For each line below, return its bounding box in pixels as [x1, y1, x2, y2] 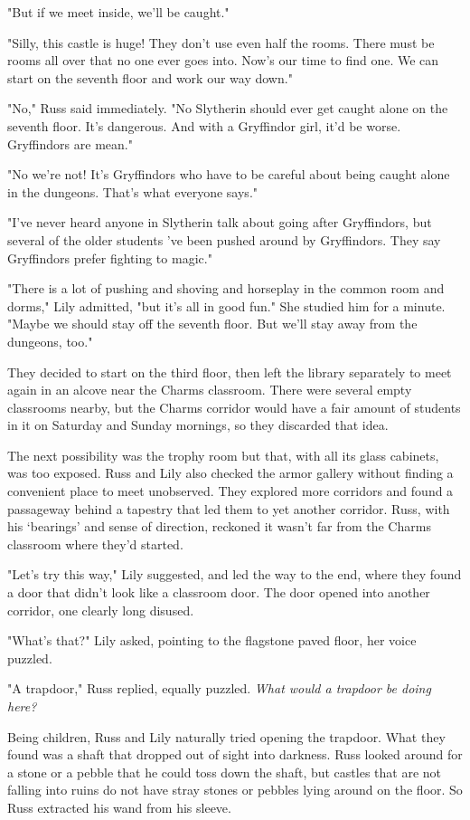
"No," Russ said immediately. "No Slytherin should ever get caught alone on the [7, 99, 448, 118]
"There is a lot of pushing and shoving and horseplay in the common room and [7, 279, 445, 298]
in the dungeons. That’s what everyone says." [7, 182, 258, 201]
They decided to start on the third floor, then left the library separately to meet [7, 362, 452, 381]
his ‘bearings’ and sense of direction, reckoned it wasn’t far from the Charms [7, 517, 431, 536]
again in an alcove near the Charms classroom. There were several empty [7, 380, 412, 399]
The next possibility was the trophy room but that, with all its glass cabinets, [7, 445, 439, 464]
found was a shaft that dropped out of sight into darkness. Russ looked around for [7, 745, 463, 764]
